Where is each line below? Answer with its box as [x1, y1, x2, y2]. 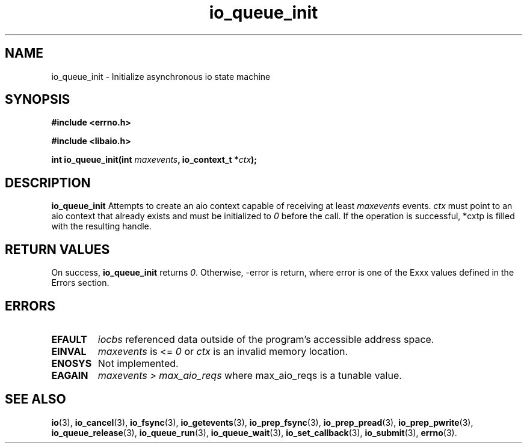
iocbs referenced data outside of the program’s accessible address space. [97, 333, 434, 345]
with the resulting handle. [51, 221, 152, 232]
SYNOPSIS [5, 92, 70, 107]
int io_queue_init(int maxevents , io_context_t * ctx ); [51, 154, 257, 165]
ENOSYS [51, 357, 92, 369]
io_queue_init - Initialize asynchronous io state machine [51, 71, 271, 82]
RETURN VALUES [5, 241, 110, 257]
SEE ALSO [5, 392, 66, 407]
